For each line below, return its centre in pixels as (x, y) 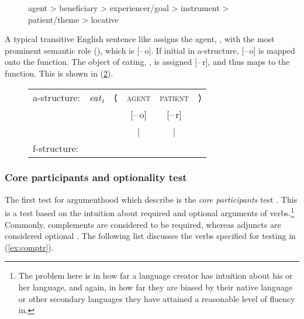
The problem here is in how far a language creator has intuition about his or (156, 275)
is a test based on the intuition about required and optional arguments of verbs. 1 (150, 212)
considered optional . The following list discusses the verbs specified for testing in (150, 236)
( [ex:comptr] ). (29, 247)
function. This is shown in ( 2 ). (59, 73)
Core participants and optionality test (96, 177)
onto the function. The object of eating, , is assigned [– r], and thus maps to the (147, 62)
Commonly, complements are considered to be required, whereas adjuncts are (143, 224)
